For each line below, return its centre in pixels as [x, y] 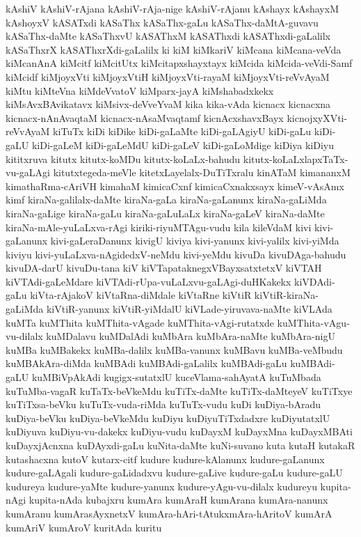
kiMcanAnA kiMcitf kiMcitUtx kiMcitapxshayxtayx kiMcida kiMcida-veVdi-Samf [179, 63]
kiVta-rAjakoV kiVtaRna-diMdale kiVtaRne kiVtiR [141, 295]
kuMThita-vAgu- [313, 322]
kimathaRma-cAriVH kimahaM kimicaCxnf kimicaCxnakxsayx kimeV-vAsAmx [175, 186]
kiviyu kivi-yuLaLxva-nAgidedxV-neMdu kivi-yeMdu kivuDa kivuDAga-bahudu [176, 254]
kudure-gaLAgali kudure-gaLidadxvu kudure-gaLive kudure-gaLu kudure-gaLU [174, 473]
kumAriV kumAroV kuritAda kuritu [84, 527]
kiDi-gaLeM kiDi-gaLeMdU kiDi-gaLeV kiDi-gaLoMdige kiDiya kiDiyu [183, 145]
